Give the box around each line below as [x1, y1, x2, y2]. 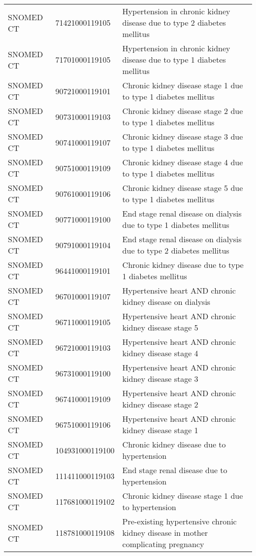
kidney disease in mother [122, 527, 208, 538]
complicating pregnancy [122, 538, 204, 550]
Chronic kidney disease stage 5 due [122, 182, 243, 193]
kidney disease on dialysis [122, 296, 211, 307]
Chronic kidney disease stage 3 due [122, 131, 243, 142]
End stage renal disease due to [122, 464, 227, 476]
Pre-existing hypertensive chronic [122, 516, 237, 527]
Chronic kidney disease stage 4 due [122, 156, 243, 168]
